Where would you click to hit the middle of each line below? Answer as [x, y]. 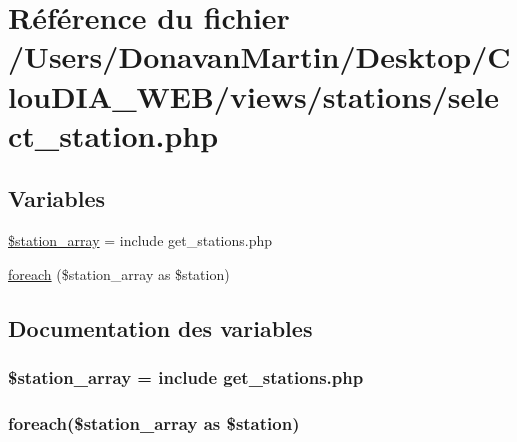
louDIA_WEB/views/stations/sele [254, 95]
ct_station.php [113, 134]
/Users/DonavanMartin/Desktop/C [259, 56]
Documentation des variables [160, 327]
